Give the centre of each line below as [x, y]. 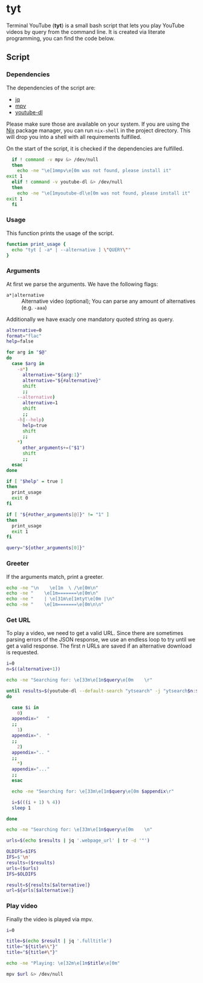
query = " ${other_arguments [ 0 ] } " [46, 548]
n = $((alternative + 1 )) [34, 669]
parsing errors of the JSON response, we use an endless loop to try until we [101, 640]
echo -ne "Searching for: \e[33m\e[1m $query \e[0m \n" [79, 830]
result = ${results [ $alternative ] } [48, 885]
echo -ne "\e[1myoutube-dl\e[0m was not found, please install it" [104, 193]
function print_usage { [36, 244]
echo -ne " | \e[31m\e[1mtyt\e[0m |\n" [60, 599]
